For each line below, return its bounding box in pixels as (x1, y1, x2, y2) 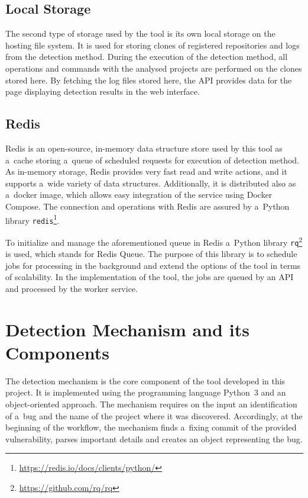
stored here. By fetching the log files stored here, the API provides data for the (5, 73, 292, 86)
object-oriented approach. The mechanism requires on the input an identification (5, 398, 297, 410)
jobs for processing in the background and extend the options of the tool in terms (5, 259, 301, 271)
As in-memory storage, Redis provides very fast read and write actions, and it (5, 165, 287, 178)
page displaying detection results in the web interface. (5, 85, 200, 98)
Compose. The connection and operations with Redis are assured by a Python (5, 200, 290, 212)
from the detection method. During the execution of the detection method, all (5, 50, 288, 63)
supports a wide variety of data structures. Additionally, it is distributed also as (5, 176, 296, 189)
